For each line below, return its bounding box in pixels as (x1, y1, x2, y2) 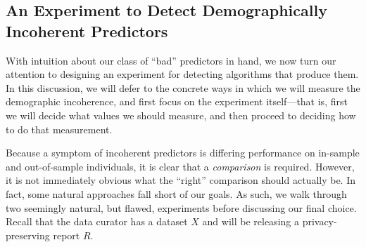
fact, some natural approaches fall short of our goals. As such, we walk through (6, 186, 347, 201)
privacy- (302, 214, 337, 229)
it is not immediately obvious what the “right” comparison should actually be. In (6, 173, 356, 187)
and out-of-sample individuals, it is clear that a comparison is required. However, (6, 159, 355, 173)
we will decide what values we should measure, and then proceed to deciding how (6, 107, 356, 122)
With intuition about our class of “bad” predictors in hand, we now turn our (6, 53, 336, 67)
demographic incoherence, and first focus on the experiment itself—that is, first (6, 94, 348, 109)
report (53, 227, 80, 242)
